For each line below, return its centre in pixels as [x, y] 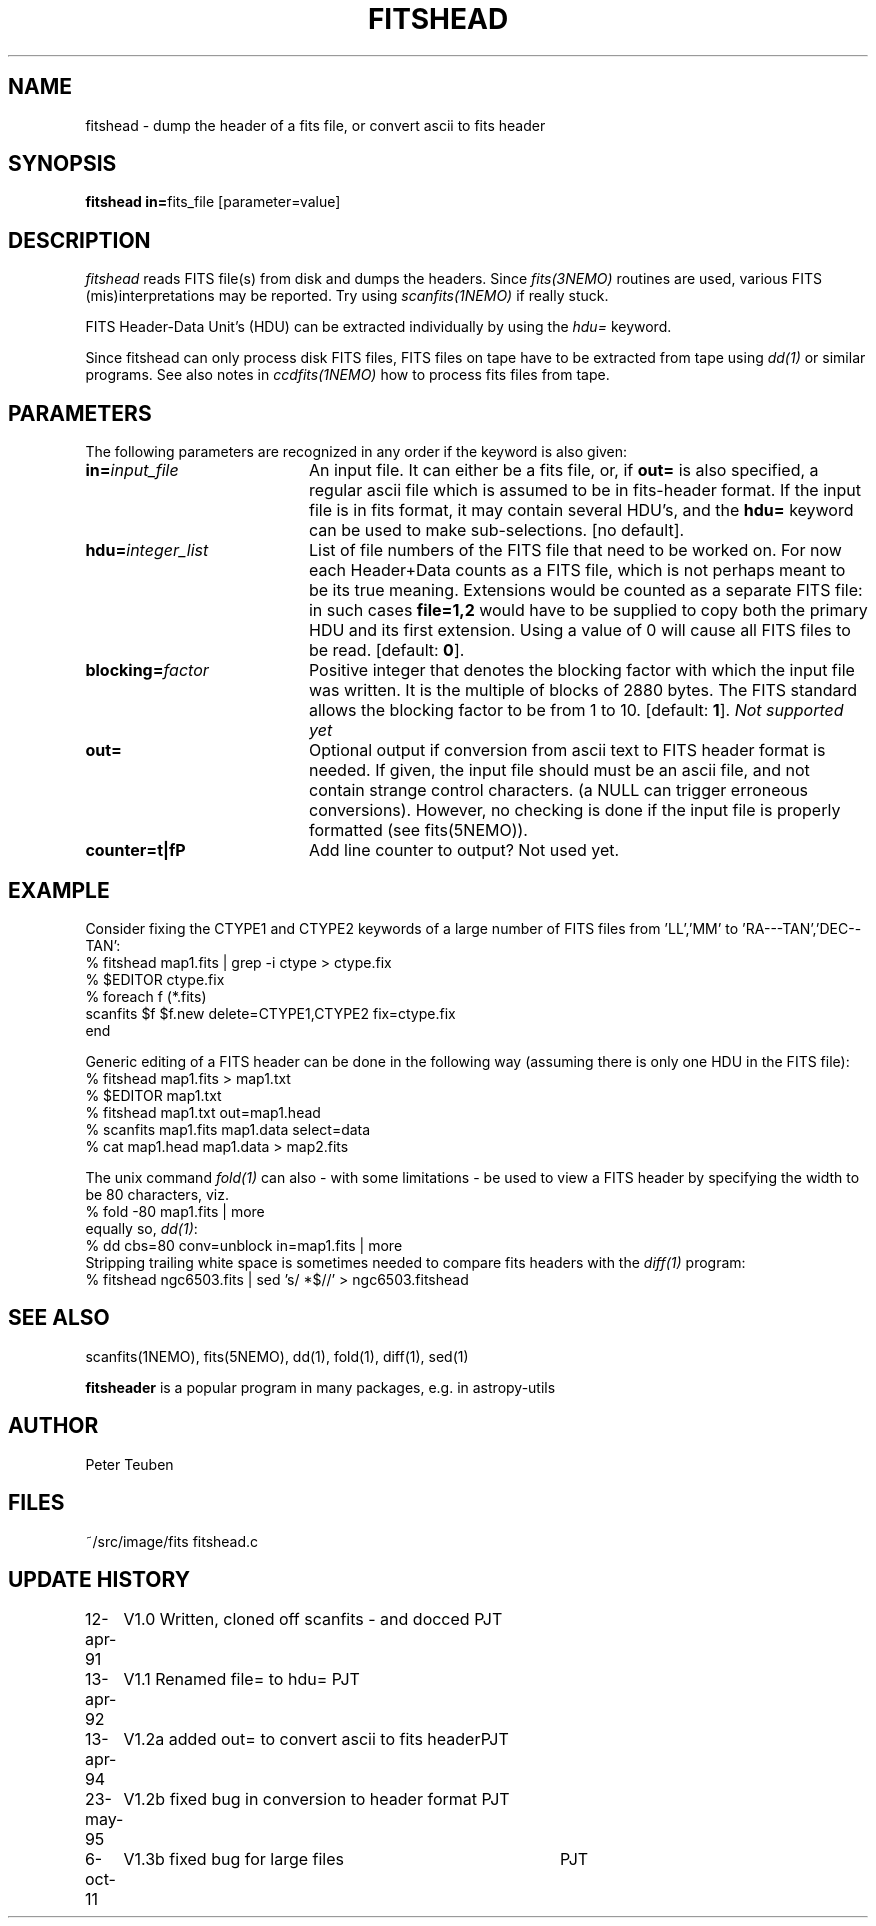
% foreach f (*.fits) [146, 996]
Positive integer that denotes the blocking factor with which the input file [581, 670]
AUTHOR [53, 1426]
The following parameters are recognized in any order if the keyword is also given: [356, 452]
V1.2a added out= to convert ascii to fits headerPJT [316, 1739]
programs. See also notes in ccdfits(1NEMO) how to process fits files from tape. [347, 375]
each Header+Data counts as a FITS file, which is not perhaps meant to [577, 570]
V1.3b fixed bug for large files [233, 1859]
